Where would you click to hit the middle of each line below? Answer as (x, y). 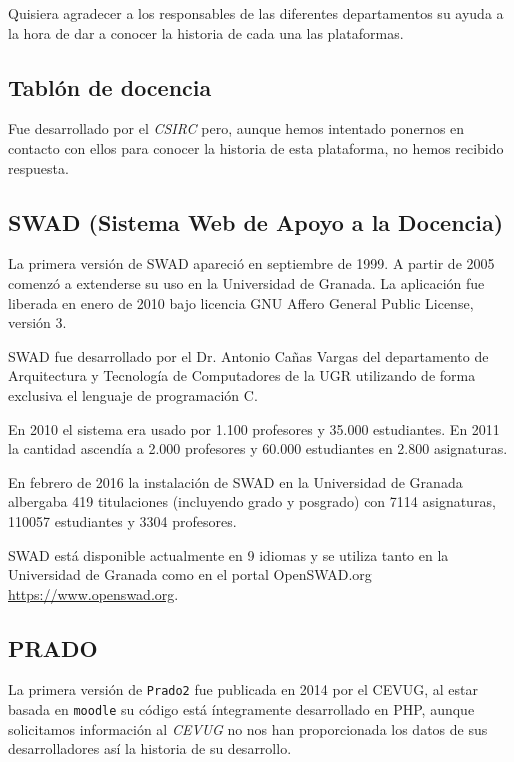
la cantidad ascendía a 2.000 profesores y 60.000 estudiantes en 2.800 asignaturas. (258, 448)
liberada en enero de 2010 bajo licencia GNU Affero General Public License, (241, 302)
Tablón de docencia (110, 86)
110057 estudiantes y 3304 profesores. (122, 520)
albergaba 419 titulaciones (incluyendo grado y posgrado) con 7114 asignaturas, (252, 501)
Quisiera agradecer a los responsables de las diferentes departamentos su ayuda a (256, 13)
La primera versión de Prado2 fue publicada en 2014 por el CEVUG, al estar (243, 689)
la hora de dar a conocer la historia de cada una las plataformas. (206, 32)
